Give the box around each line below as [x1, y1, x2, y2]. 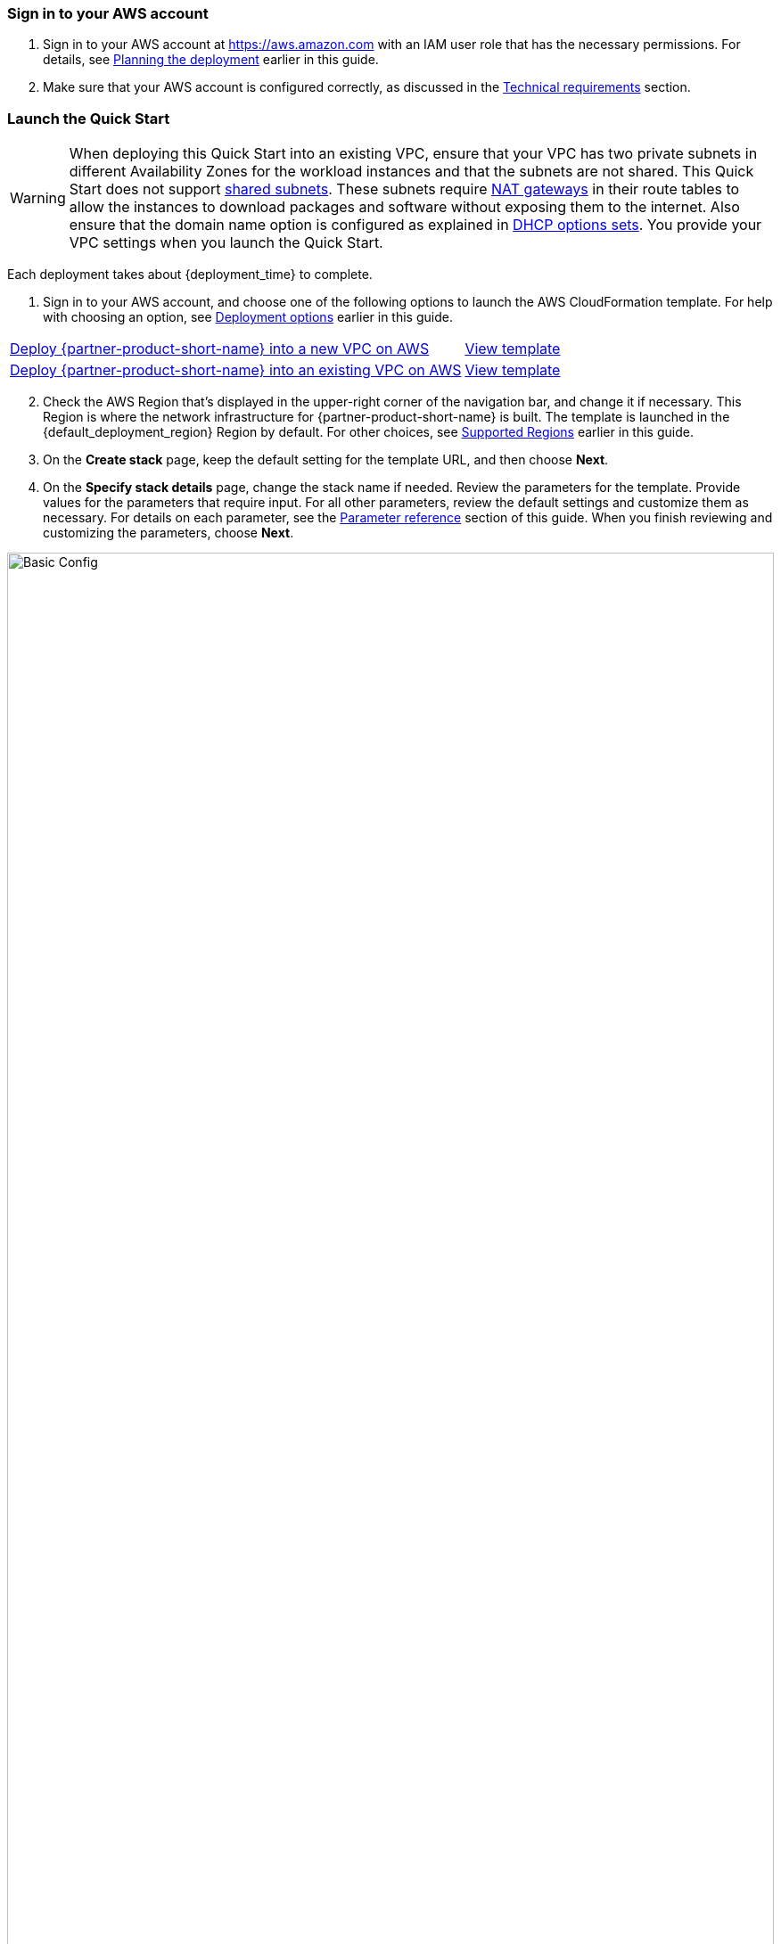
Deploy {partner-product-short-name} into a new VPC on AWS [10, 340, 430, 358]
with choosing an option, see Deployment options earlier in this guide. [43, 309, 453, 325]
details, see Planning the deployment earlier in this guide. [43, 52, 379, 68]
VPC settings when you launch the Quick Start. [69, 234, 383, 252]
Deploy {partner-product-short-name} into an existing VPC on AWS [10, 361, 462, 380]
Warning [10, 189, 66, 208]
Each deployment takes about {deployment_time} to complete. [7, 267, 373, 283]
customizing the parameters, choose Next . [43, 525, 294, 541]
